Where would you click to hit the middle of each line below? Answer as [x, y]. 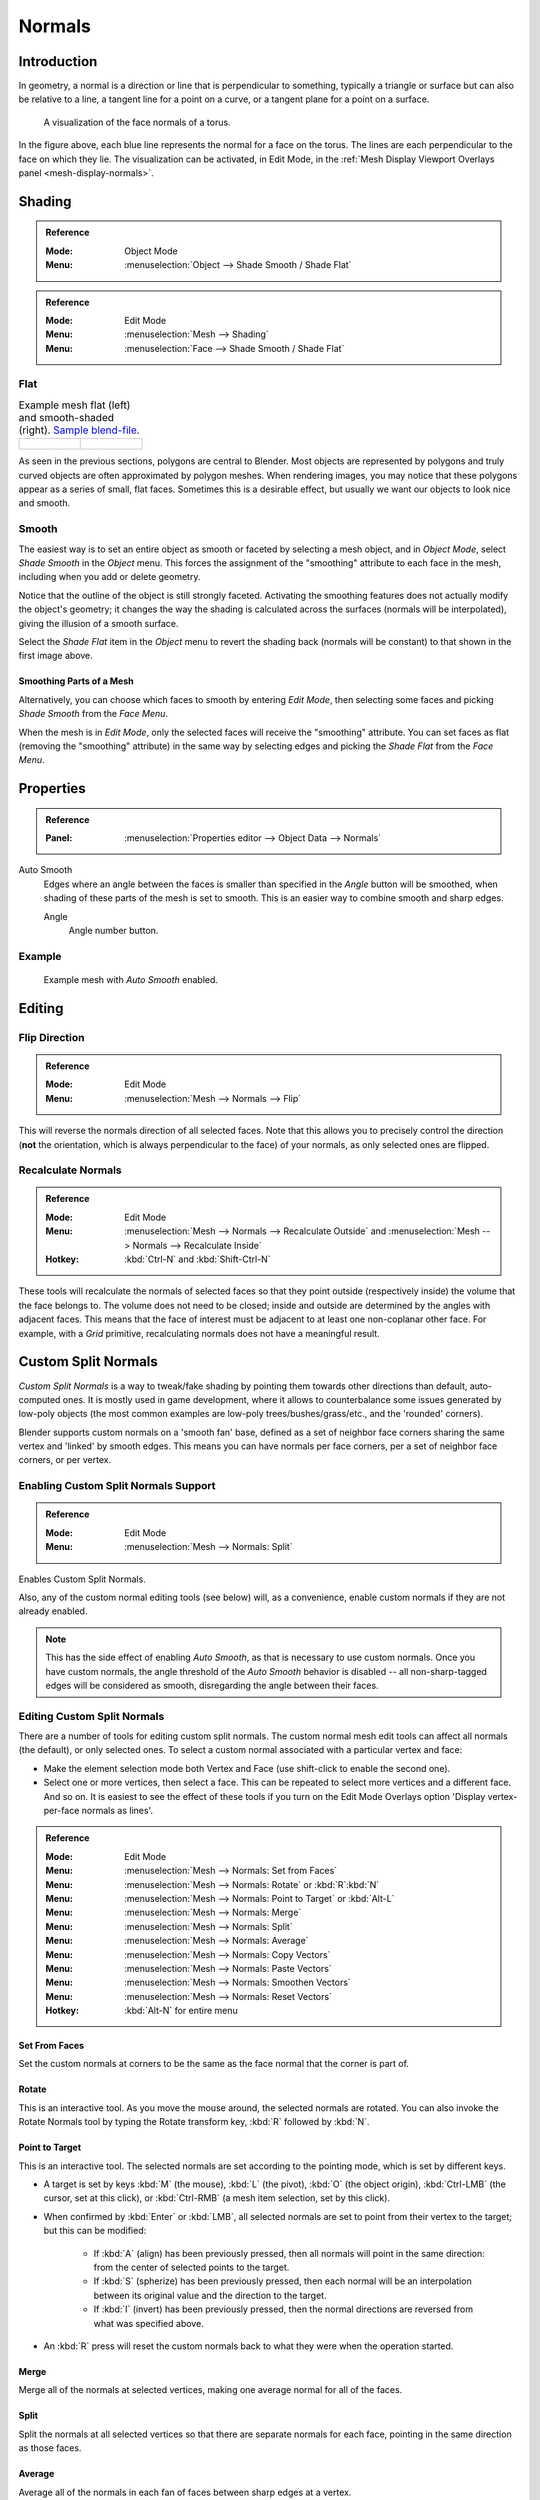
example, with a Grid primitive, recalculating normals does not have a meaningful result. [199, 1333]
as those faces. [50, 2448]
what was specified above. [148, 2323]
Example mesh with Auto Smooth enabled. [131, 979]
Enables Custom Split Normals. [82, 1579]
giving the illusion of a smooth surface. [98, 623]
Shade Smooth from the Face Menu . [93, 714]
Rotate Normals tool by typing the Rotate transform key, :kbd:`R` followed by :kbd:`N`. [194, 2122]
